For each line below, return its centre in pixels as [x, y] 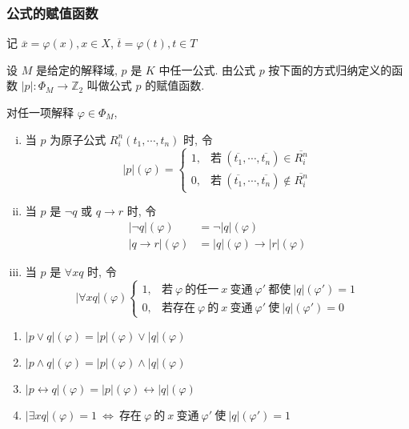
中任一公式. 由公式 [207, 69]
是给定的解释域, [76, 69]
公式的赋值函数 [52, 12]
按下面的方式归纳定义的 [330, 69]
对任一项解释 [40, 112]
